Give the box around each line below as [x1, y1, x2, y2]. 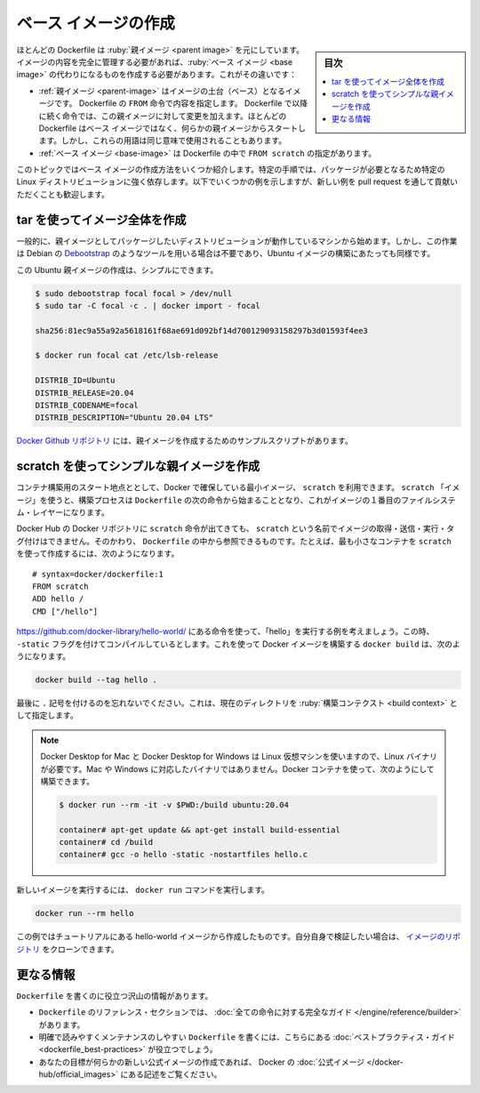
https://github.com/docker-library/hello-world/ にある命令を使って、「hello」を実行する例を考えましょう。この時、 [16, 626, 435, 637]
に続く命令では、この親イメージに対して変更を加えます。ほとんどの [38, 110, 287, 121]
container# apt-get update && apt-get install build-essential [59, 824, 341, 835]
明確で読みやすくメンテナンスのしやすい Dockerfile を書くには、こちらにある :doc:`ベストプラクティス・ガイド [38, 1032, 455, 1042]
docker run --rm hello [35, 908, 134, 919]
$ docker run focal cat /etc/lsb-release [35, 350, 219, 360]
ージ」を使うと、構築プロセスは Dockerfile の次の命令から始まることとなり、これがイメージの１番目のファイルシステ [16, 494, 457, 505]
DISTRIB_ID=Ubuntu [35, 375, 116, 386]
